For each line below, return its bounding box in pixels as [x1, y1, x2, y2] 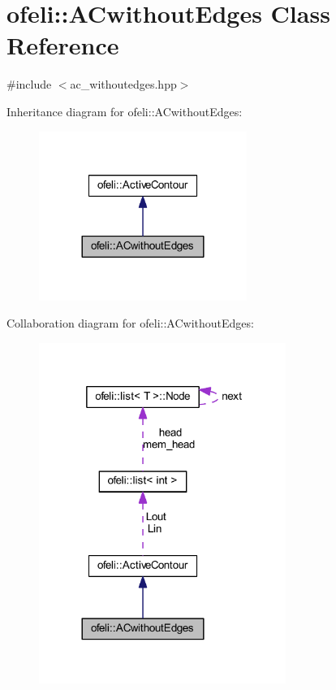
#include [6, 76, 52, 93]
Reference [6, 28, 119, 62]
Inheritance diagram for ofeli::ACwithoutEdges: [6, 102, 243, 119]
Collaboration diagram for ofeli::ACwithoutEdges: [6, 315, 254, 332]
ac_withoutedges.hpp [70, 76, 177, 93]
